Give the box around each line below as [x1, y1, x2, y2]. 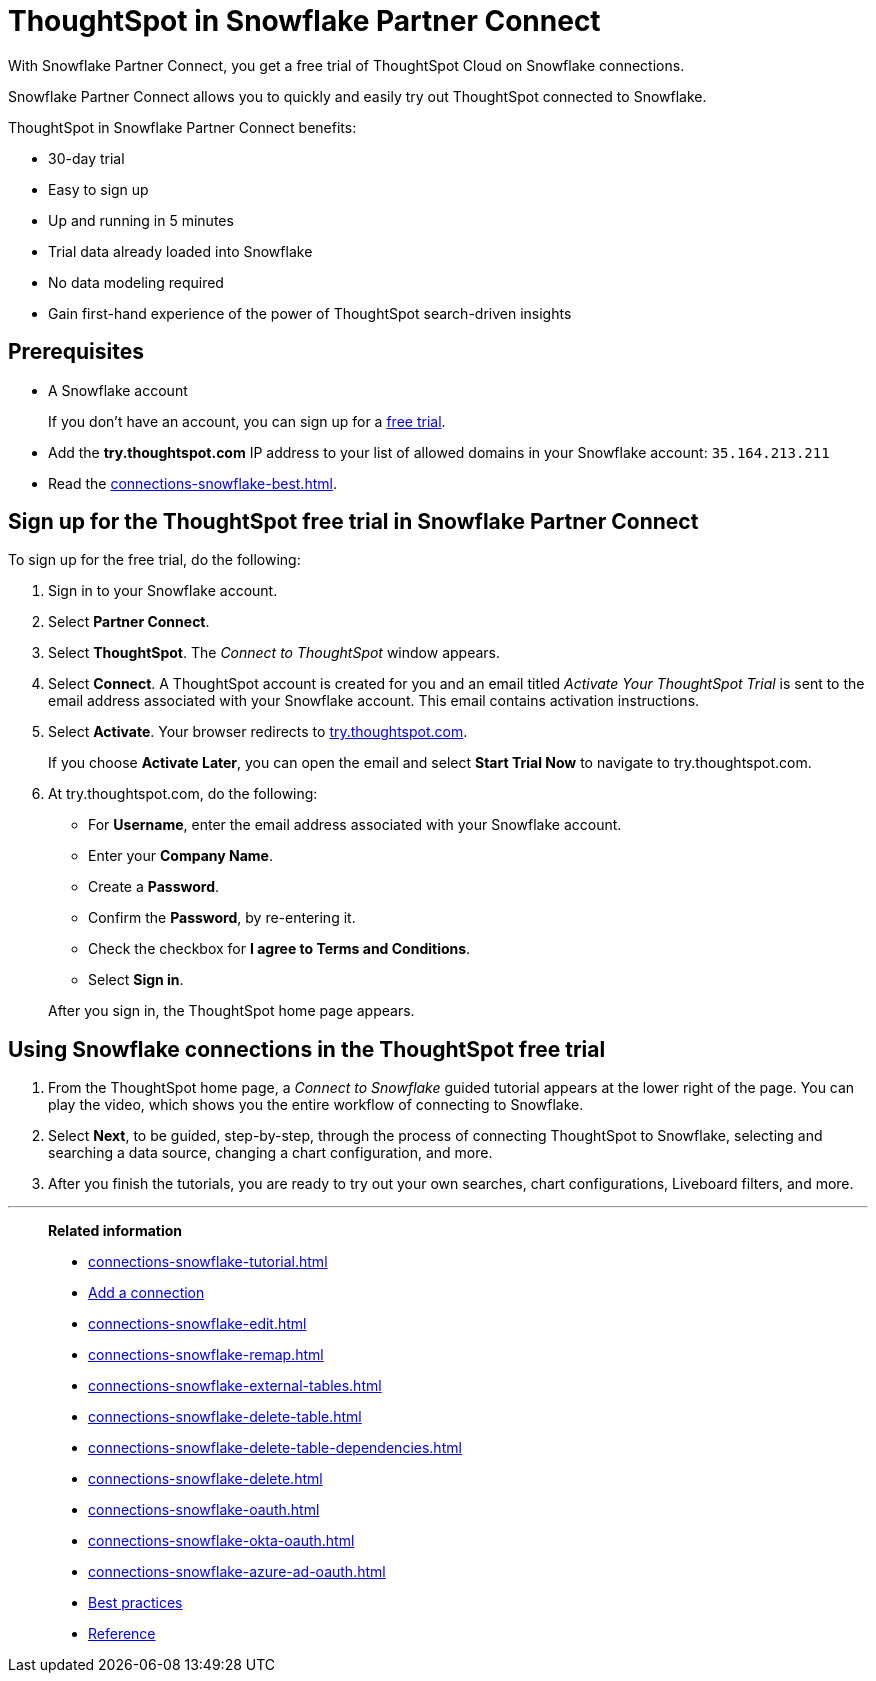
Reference [88, 1625, 156, 1643]
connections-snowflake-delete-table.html [88, 1408, 362, 1426]
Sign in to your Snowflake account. [48, 582, 278, 600]
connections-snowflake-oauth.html [88, 1501, 320, 1519]
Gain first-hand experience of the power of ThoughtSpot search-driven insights [48, 304, 572, 322]
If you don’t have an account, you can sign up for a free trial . [48, 412, 446, 430]
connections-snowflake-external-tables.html [88, 1377, 382, 1395]
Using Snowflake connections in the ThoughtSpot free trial [8, 1036, 606, 1062]
